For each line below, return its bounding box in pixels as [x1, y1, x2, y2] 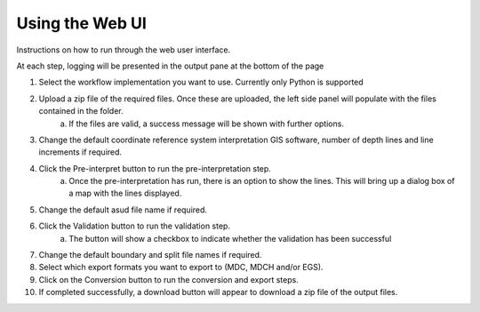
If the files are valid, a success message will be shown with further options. [68, 118, 344, 129]
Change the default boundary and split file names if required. [38, 250, 262, 260]
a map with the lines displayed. [68, 188, 182, 199]
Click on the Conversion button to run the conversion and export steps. [38, 274, 300, 284]
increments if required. [38, 147, 123, 157]
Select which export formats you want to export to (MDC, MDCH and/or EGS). [38, 262, 324, 273]
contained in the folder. [38, 106, 124, 116]
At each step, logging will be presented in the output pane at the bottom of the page [16, 60, 324, 71]
